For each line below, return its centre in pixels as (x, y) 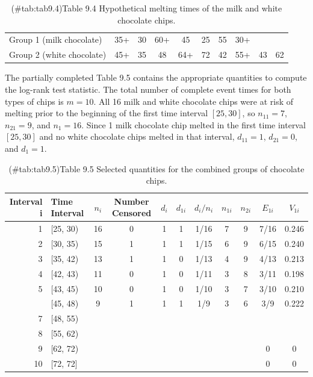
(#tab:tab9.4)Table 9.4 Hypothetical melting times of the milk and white (147, 8)
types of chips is (34, 101)
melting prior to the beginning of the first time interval (107, 113)
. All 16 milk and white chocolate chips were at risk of (193, 101)
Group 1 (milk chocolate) (56, 39)
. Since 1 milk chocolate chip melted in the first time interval (194, 124)
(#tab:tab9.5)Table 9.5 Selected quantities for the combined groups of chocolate (156, 168)
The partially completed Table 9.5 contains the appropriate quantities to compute (156, 77)
